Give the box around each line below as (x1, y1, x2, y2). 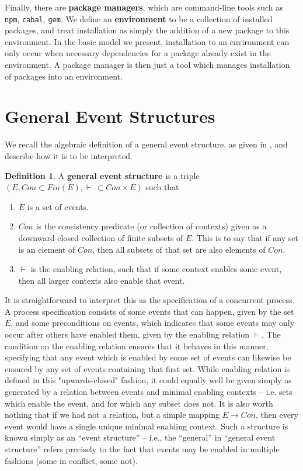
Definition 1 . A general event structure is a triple (5, 169, 200, 181)
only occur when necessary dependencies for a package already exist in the (5, 47, 271, 59)
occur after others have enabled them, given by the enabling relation (5, 328, 250, 341)
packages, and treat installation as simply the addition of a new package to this (5, 24, 290, 36)
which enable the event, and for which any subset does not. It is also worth (5, 397, 273, 409)
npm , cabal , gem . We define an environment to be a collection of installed (5, 12, 273, 25)
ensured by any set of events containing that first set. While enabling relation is (5, 362, 290, 374)
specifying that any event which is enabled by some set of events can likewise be (5, 351, 291, 363)
